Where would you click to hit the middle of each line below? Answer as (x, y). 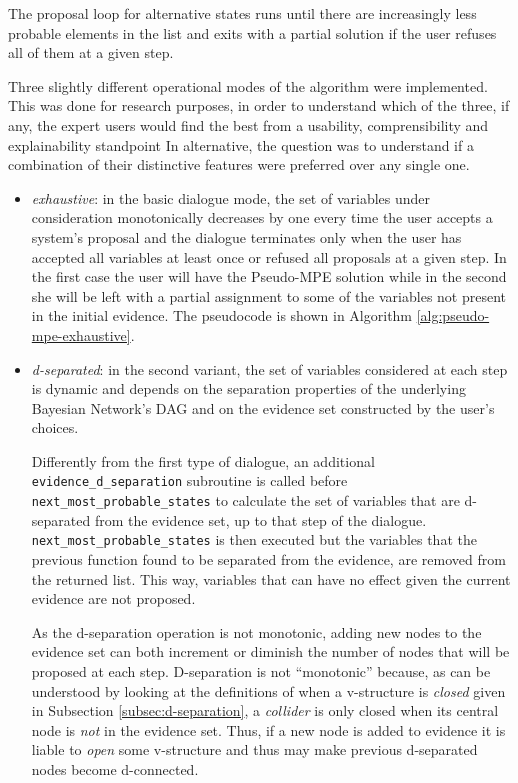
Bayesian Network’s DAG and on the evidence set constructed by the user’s (263, 407)
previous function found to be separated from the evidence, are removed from (268, 559)
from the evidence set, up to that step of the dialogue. (260, 519)
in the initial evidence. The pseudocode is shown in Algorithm (222, 315)
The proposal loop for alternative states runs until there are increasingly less (242, 13)
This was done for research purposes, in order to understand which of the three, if (259, 105)
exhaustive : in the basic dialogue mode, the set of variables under (231, 197)
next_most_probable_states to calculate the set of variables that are (245, 500)
